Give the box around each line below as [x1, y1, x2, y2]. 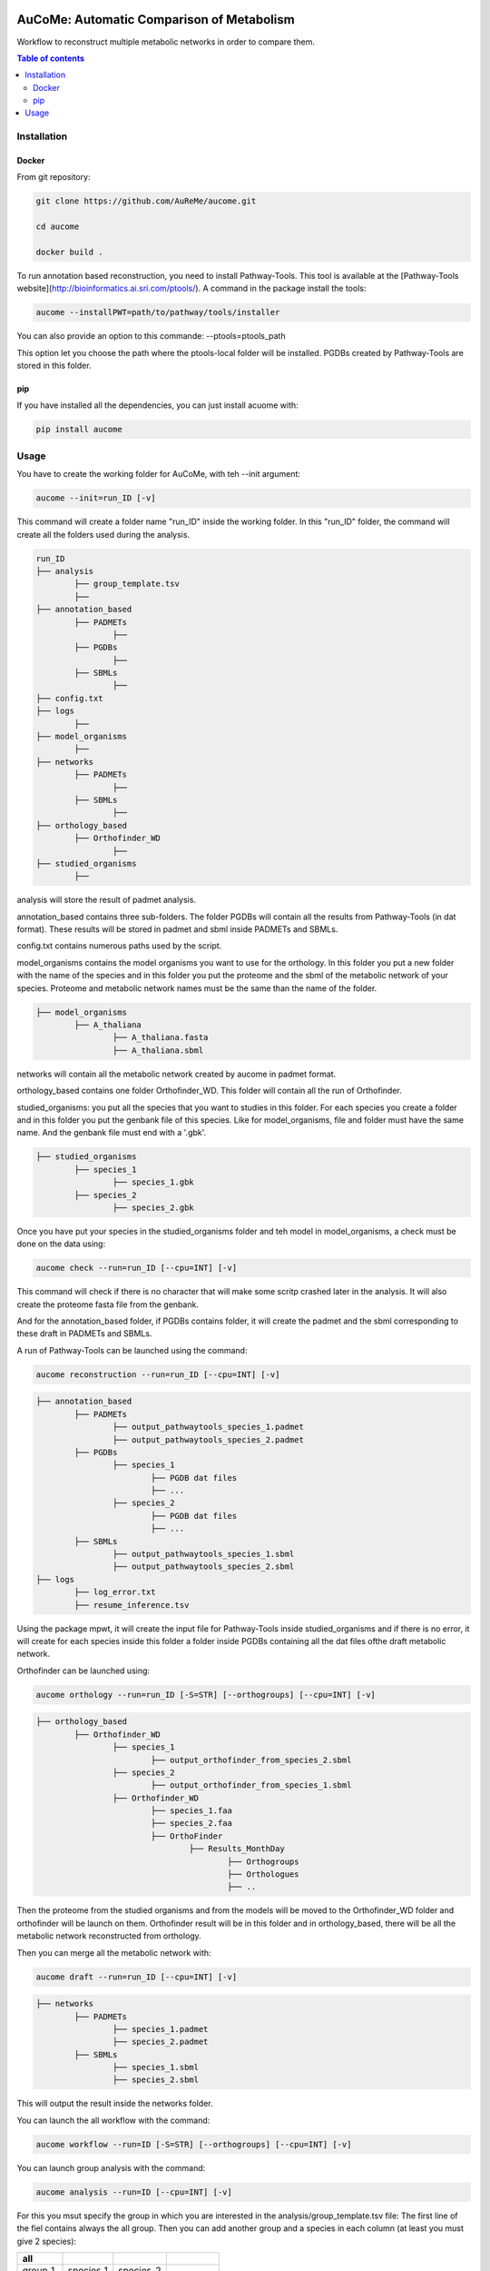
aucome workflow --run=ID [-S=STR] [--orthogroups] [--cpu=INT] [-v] [35, 2139, 352, 2149]
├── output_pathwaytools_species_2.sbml [112, 1562, 295, 1572]
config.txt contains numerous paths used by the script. [16, 940, 222, 951]
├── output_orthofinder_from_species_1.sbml [150, 1780, 352, 1790]
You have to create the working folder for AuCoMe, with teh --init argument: [16, 469, 301, 480]
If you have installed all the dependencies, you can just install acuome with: [16, 400, 299, 411]
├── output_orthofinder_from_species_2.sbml [150, 1754, 352, 1765]
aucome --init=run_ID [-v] [35, 493, 156, 503]
